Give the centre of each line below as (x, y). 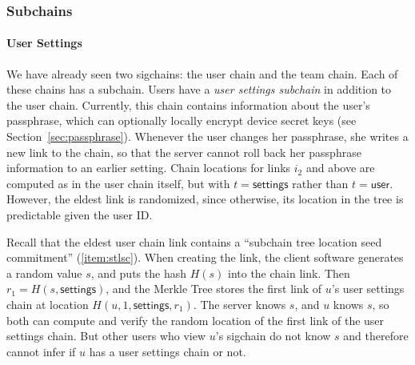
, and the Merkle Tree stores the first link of (214, 289)
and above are (340, 168)
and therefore (376, 336)
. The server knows (239, 304)
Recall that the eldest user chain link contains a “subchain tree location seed (194, 241)
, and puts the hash (138, 273)
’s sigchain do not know (273, 336)
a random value (44, 273)
